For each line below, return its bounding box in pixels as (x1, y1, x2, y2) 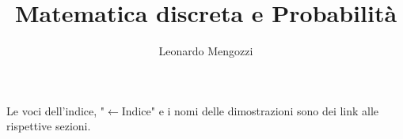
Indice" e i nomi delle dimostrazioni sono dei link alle (121, 102, 379, 118)
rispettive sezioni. (6, 118, 91, 134)
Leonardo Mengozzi (158, 43, 253, 59)
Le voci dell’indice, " (6, 102, 105, 118)
